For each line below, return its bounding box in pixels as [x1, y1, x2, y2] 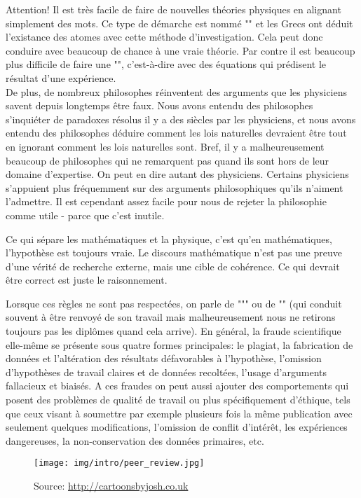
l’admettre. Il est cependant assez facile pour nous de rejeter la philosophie [6, 194, 327, 209]
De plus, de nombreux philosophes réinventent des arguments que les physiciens [6, 84, 348, 99]
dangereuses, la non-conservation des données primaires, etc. [6, 433, 264, 448]
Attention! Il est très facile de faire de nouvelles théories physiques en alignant [6, 2, 341, 16]
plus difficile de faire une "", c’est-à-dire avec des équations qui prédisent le [6, 57, 326, 71]
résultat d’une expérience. [6, 70, 116, 85]
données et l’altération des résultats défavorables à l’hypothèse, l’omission [6, 351, 322, 366]
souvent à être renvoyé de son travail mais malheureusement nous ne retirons [6, 310, 336, 324]
